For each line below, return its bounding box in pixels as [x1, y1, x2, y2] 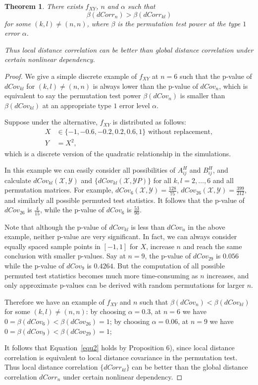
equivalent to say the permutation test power [4, 90, 141, 101]
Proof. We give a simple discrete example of [4, 70, 137, 81]
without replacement [148, 128, 210, 135]
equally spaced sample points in [4, 241, 101, 251]
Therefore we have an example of [4, 296, 104, 307]
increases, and [206, 270, 249, 280]
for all [153, 175, 171, 185]
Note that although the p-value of [4, 221, 107, 232]
